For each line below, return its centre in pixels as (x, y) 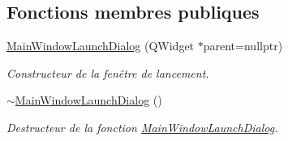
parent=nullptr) (243, 46)
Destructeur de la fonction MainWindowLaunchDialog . (142, 127)
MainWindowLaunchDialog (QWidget (101, 46)
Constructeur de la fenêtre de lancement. (108, 73)
